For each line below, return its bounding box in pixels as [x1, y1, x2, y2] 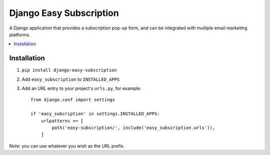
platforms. [9, 31, 30, 37]
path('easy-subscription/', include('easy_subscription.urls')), [51, 125, 215, 131]
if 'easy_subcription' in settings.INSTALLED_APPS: [30, 111, 160, 117]
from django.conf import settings [30, 97, 115, 103]
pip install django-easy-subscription [21, 67, 117, 73]
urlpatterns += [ [40, 118, 83, 124]
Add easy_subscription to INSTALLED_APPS [21, 76, 120, 82]
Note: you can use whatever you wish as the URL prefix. [9, 143, 125, 149]
